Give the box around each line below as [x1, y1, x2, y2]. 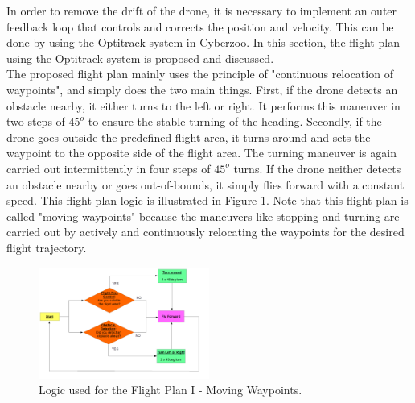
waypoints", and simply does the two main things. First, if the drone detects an [6, 81, 398, 98]
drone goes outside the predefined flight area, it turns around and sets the [6, 128, 371, 145]
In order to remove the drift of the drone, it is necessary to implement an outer [6, 2, 397, 19]
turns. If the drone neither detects [233, 160, 401, 177]
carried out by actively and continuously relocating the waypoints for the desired [6, 223, 405, 240]
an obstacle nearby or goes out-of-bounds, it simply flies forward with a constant [6, 176, 405, 193]
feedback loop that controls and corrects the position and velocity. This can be [6, 18, 394, 35]
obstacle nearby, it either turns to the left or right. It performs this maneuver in [6, 97, 401, 114]
